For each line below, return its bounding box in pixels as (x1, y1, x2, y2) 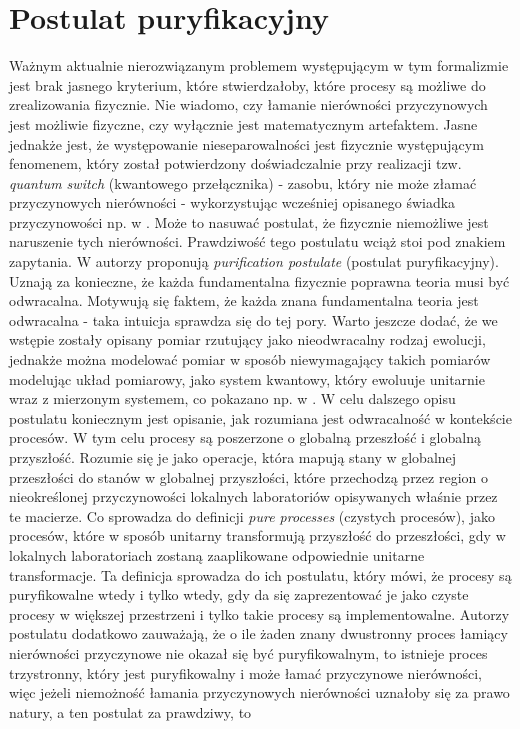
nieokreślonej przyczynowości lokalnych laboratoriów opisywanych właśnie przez (9, 486, 498, 507)
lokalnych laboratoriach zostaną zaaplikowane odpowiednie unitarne (9, 544, 425, 565)
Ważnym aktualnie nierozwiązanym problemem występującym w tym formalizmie (9, 55, 509, 76)
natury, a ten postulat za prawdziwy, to (9, 701, 252, 722)
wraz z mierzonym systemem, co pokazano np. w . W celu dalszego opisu (9, 388, 456, 409)
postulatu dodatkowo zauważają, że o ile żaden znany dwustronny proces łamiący (9, 623, 508, 644)
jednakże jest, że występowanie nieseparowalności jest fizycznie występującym (9, 133, 484, 154)
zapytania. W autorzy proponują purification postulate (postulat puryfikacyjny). (9, 251, 499, 272)
